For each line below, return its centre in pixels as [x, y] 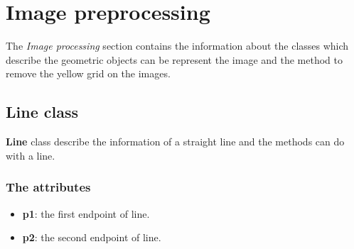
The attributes [48, 187]
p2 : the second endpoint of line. [92, 237]
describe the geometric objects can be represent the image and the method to [174, 59]
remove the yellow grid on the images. [88, 73]
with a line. [31, 155]
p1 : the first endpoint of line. [86, 213]
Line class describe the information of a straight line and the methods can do [175, 142]
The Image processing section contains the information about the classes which [177, 46]
